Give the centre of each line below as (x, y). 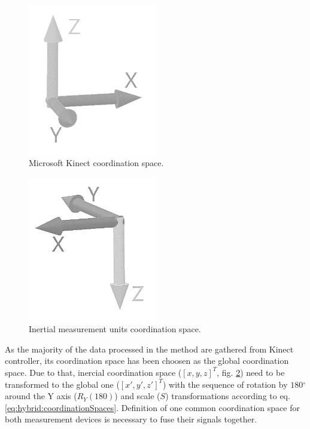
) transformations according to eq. (228, 396)
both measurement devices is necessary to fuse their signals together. (131, 419)
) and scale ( (137, 396)
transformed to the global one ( (62, 384)
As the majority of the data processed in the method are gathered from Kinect (149, 349)
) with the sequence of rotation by (225, 384)
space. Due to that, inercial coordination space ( (93, 372)
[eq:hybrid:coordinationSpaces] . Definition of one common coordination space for (152, 407)
